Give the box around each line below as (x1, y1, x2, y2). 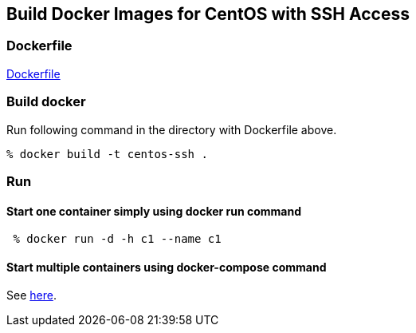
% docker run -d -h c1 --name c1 (13, 232, 222, 246)
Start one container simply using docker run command (6, 204, 302, 218)
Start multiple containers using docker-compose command (6, 260, 327, 274)
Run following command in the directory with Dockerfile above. (6, 122, 337, 137)
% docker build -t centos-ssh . (6, 147, 208, 161)
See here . (6, 288, 57, 303)
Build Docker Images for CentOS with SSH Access (6, 4, 410, 24)
